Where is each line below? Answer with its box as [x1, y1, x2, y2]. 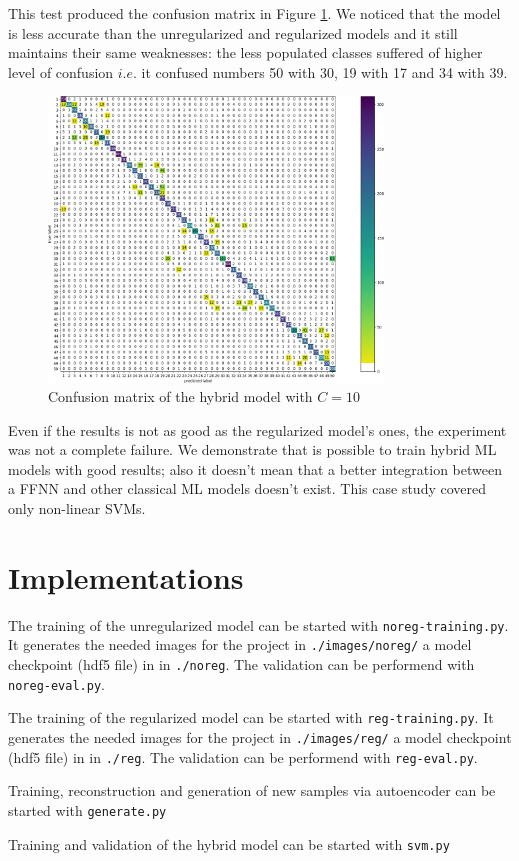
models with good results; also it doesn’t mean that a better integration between [8, 458, 502, 479]
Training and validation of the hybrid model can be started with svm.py [8, 833, 450, 854]
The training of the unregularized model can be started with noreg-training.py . [8, 614, 509, 635]
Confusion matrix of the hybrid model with [48, 386, 313, 407]
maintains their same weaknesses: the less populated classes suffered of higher [8, 42, 483, 63]
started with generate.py [8, 799, 167, 820]
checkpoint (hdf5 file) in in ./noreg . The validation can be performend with [8, 654, 475, 675]
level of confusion [8, 61, 114, 82]
